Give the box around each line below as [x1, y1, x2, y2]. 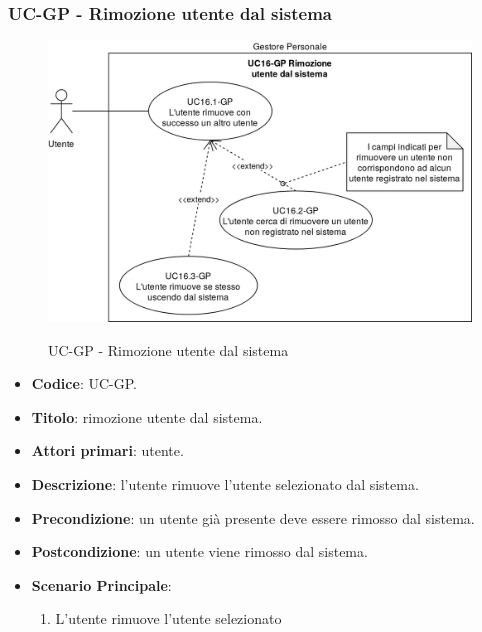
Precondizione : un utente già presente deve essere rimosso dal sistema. [31, 507, 475, 528]
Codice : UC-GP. [31, 373, 137, 394]
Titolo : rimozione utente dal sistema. [31, 406, 263, 427]
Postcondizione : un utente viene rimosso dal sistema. [31, 541, 368, 562]
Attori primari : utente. [31, 440, 184, 461]
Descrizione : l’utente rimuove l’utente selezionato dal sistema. [31, 473, 419, 494]
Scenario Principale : [31, 574, 172, 595]
